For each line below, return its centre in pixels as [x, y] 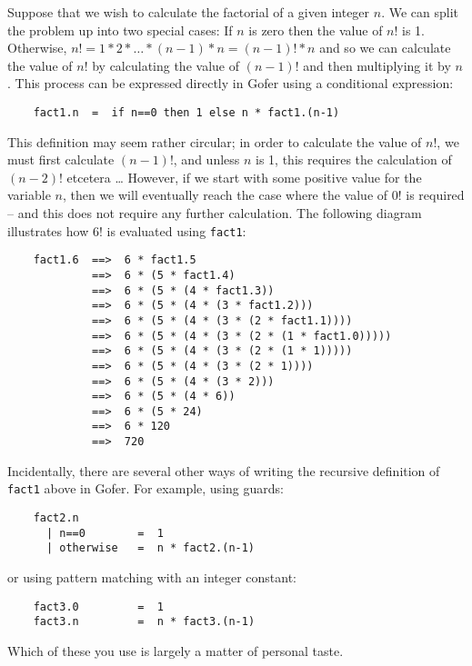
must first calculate [61, 159]
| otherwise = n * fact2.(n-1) [151, 548]
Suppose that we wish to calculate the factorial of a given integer [189, 12]
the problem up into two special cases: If [120, 30]
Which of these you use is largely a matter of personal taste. [176, 650]
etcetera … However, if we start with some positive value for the [244, 177]
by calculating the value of [166, 65]
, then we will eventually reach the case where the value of [225, 195]
